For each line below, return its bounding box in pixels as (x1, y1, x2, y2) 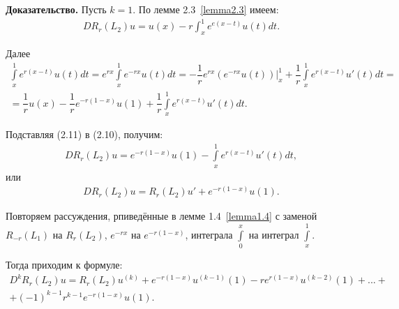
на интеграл (248, 227, 299, 241)
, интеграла (185, 227, 233, 241)
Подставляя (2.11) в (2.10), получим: (6, 126, 163, 141)
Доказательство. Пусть (6, 2, 107, 16)
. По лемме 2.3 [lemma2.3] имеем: (133, 2, 279, 16)
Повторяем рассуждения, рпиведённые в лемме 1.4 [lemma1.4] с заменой (6, 209, 317, 223)
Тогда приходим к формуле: (6, 257, 123, 272)
